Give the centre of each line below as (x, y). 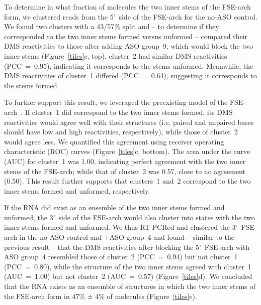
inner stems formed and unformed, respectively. (77, 190)
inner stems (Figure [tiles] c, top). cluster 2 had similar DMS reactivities (116, 55)
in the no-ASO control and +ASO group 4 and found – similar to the (127, 237)
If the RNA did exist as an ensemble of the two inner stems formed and (114, 207)
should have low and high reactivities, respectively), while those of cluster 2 (121, 132)
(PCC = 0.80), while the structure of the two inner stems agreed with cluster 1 (128, 266)
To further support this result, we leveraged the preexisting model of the (116, 102)
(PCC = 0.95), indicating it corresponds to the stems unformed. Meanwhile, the (129, 65)
